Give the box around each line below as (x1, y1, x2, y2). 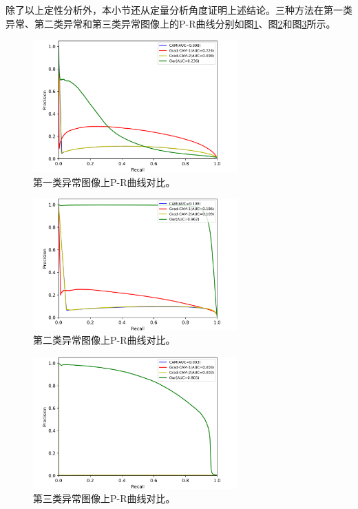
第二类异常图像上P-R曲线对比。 (33, 333, 176, 347)
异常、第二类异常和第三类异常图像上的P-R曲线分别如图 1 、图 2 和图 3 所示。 (6, 16, 336, 30)
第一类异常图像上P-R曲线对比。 (33, 174, 176, 189)
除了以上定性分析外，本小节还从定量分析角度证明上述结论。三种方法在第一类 (6, 3, 352, 17)
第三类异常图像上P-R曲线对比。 (33, 491, 176, 506)
